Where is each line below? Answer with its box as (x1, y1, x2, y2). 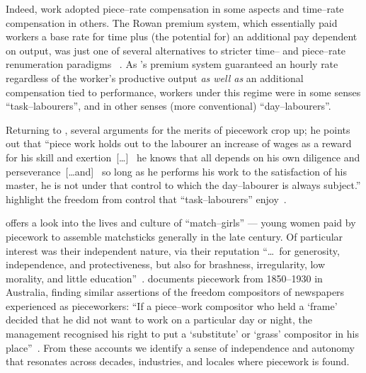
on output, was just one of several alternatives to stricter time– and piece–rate (6, 42, 346, 57)
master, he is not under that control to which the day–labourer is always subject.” (6, 178, 361, 193)
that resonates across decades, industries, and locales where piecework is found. (6, 354, 350, 369)
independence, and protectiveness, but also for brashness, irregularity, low (6, 257, 326, 272)
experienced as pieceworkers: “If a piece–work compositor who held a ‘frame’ (6, 298, 338, 313)
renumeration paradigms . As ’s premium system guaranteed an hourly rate (6, 57, 338, 71)
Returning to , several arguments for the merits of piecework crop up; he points (6, 122, 350, 137)
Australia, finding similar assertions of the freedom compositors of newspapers (6, 285, 345, 299)
